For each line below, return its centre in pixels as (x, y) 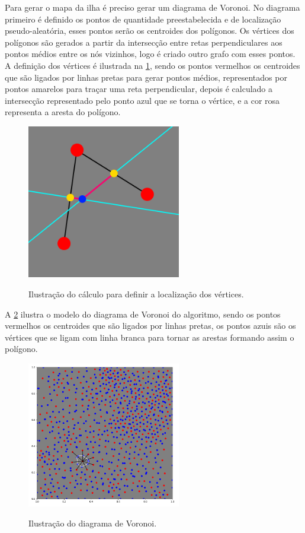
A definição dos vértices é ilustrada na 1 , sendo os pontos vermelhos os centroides (152, 65)
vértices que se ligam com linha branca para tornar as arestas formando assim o (150, 337)
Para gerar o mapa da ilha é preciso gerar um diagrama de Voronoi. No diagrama (152, 7)
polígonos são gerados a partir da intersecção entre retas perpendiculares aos (144, 42)
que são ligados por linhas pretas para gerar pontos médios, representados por (146, 77)
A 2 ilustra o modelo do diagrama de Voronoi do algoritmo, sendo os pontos (143, 314)
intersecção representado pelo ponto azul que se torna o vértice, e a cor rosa (142, 100)
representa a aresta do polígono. (63, 112)
